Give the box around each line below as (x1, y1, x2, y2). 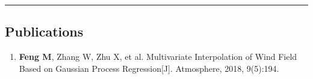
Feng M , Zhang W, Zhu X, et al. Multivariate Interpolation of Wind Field (19, 50, 297, 63)
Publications (5, 22, 84, 41)
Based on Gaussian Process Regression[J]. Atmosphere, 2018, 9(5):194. (19, 62, 279, 74)
